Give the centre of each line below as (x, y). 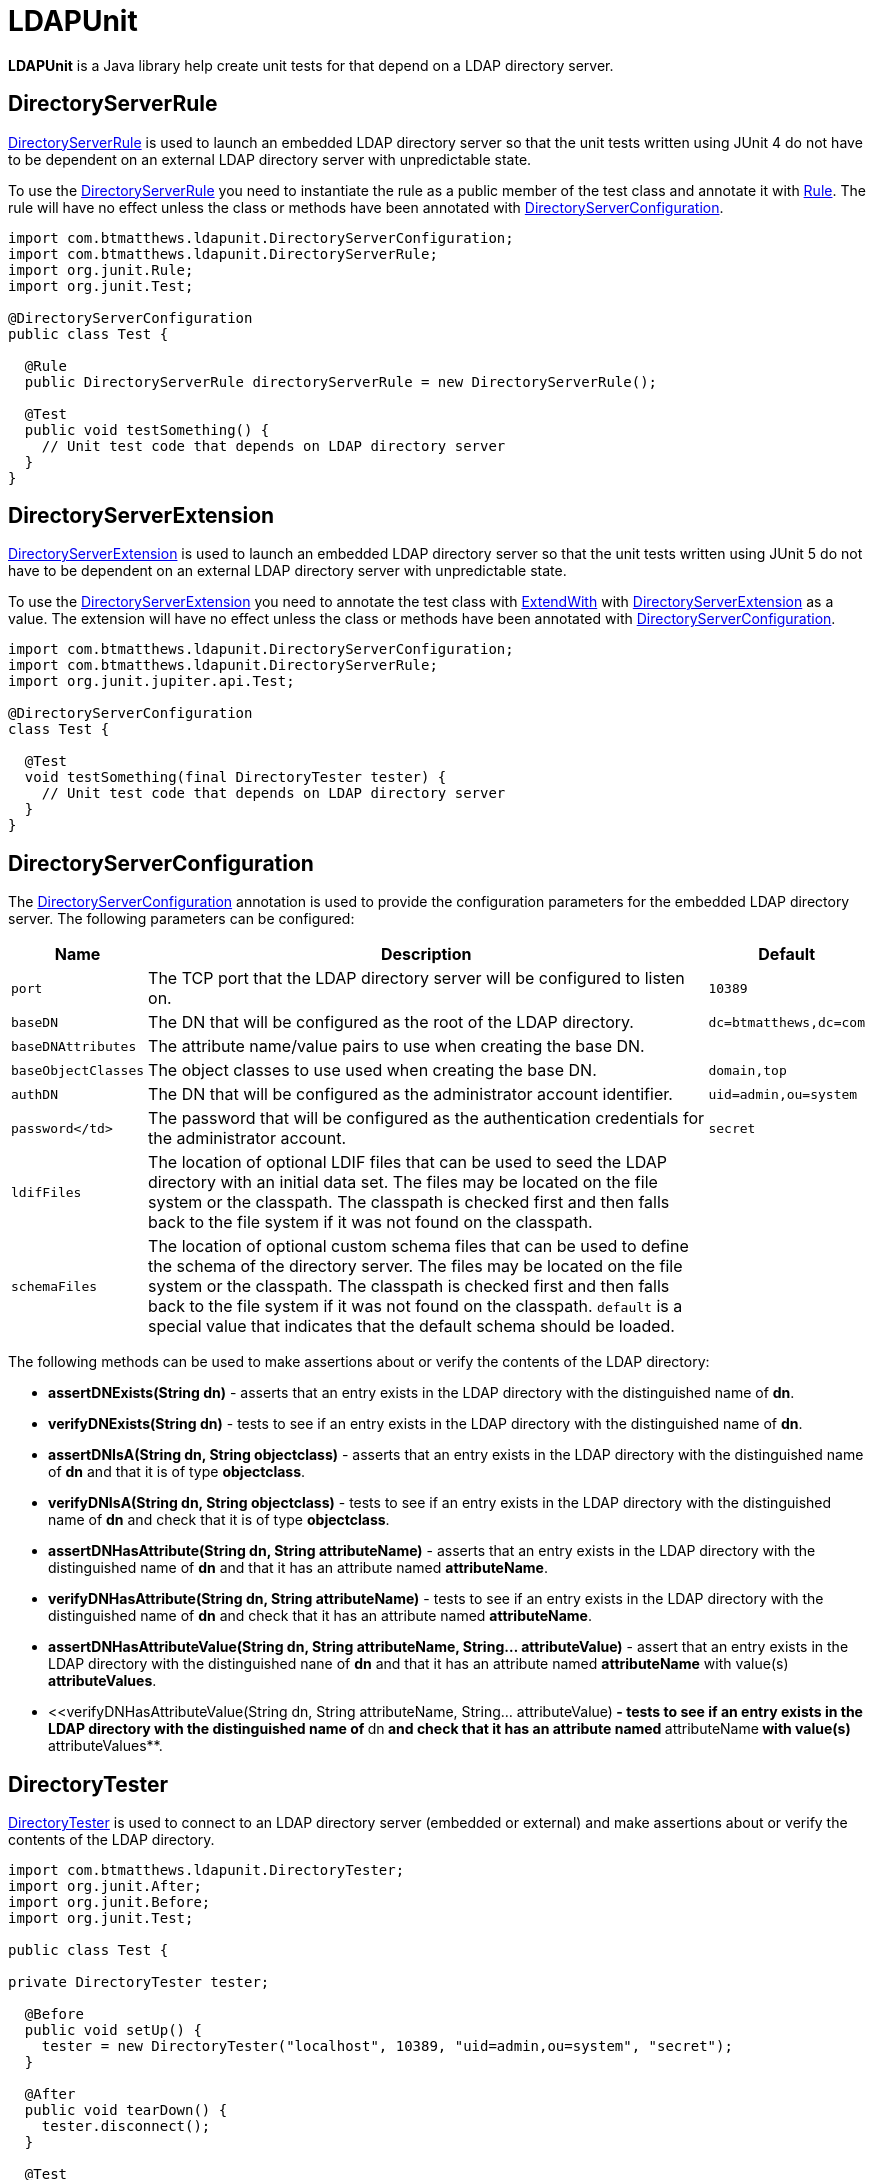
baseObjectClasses (78, 1070)
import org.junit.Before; (109, 1902)
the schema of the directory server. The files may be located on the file (415, 1266)
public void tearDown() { (126, 2110)
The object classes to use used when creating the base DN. (372, 1070)
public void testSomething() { (147, 429)
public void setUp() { (113, 2030)
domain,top (747, 1070)
